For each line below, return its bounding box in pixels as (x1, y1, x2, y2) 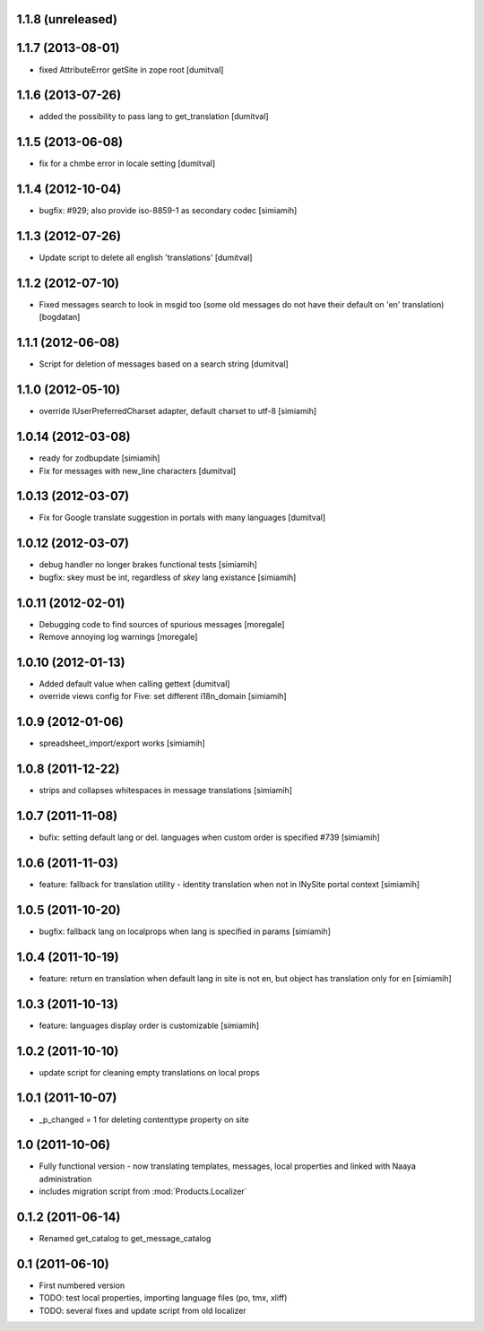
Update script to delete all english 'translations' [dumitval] (39, 252, 253, 264)
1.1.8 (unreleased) (16, 12, 118, 27)
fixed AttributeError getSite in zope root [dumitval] (39, 64, 224, 75)
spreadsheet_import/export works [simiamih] (39, 738, 205, 748)
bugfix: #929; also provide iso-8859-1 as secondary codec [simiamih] (39, 205, 298, 216)
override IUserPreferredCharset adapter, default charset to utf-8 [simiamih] (39, 406, 317, 417)
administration (39, 1173, 92, 1184)
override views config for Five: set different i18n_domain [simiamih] (39, 691, 287, 702)
